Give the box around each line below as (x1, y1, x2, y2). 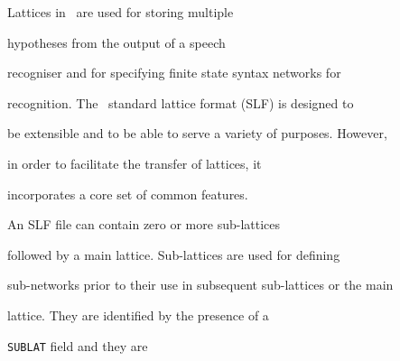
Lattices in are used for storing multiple (7, 3, 234, 21)
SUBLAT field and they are (7, 336, 148, 355)
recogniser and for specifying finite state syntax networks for (7, 63, 341, 82)
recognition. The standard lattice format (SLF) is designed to (7, 93, 354, 112)
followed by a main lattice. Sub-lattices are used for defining (7, 245, 340, 264)
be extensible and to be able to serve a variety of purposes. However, (7, 124, 387, 143)
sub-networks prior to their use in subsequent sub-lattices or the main (7, 275, 394, 294)
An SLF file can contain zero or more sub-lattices (7, 215, 281, 234)
